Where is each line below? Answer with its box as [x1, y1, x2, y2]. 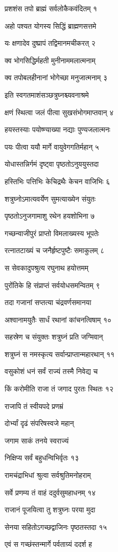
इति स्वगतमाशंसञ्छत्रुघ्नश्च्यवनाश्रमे [5, 89, 89, 100]
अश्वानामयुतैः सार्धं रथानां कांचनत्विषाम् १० [5, 314, 111, 325]
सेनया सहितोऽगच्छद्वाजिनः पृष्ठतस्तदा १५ [5, 521, 107, 532]
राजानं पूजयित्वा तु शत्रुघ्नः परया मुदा [5, 504, 96, 515]
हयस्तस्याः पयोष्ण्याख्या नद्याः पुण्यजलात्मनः [5, 124, 110, 135]
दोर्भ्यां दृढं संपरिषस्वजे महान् [5, 418, 74, 429]
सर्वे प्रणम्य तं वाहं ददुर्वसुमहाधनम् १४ [5, 487, 96, 497]
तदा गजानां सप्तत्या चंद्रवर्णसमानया [5, 297, 91, 308]
